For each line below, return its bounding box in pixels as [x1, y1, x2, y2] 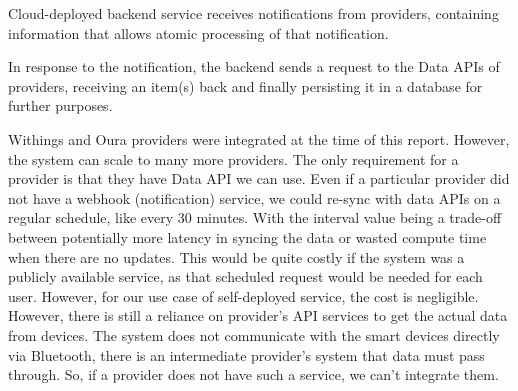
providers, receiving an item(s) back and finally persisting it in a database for [8, 75, 483, 96]
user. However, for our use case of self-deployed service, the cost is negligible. [8, 285, 479, 306]
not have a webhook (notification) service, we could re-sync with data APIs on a [8, 187, 501, 208]
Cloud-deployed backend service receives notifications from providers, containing [8, 3, 499, 23]
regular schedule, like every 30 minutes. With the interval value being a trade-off [8, 207, 502, 228]
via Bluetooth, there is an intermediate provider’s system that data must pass [8, 344, 485, 365]
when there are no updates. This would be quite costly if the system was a [8, 246, 465, 267]
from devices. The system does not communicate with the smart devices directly [8, 324, 500, 345]
